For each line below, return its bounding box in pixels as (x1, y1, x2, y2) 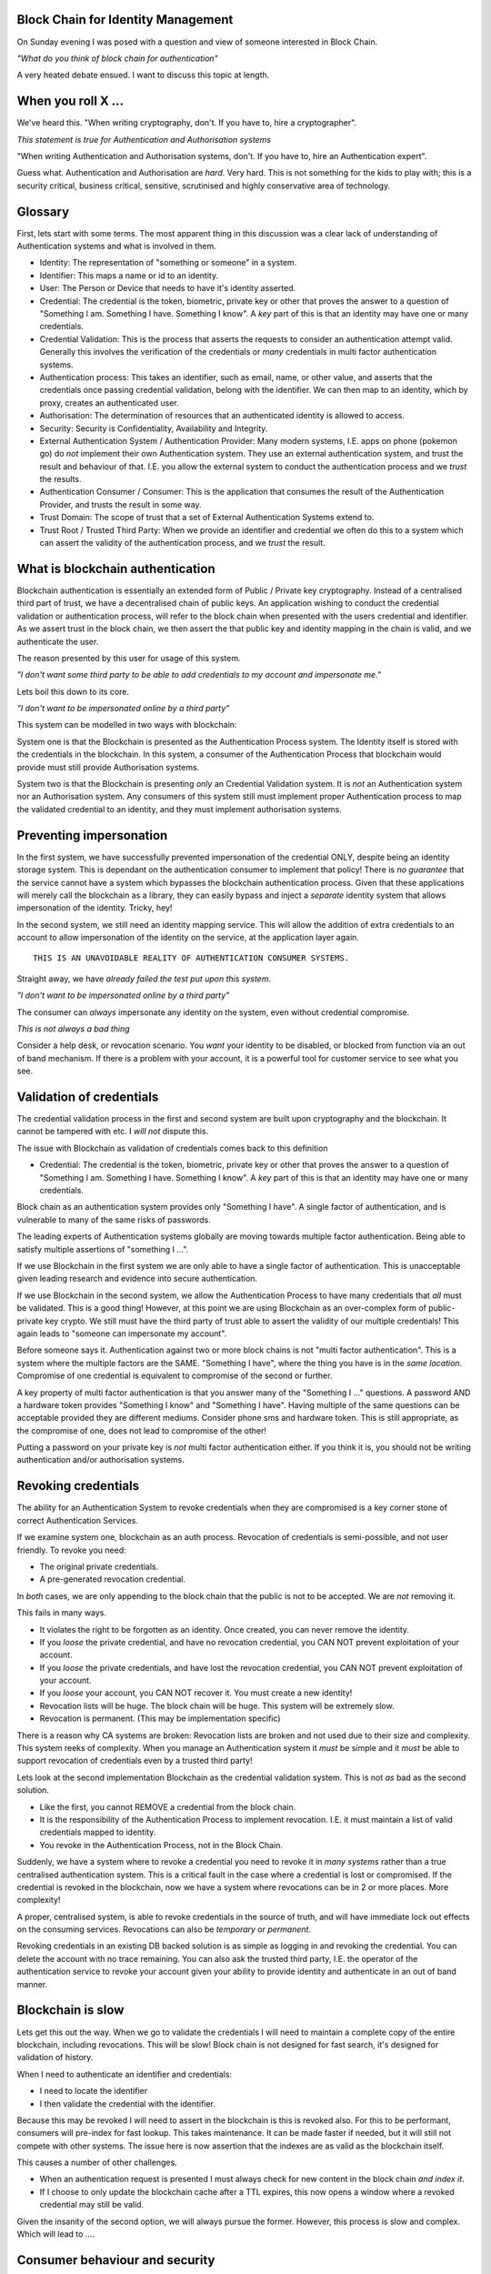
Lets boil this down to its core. (16, 686, 130, 697)
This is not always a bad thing (16, 1023, 131, 1034)
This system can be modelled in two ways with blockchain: (16, 719, 237, 730)
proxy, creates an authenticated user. (39, 397, 179, 408)
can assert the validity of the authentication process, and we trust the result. (39, 538, 326, 548)
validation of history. (16, 2052, 94, 2063)
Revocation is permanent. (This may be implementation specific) (39, 1713, 281, 1724)
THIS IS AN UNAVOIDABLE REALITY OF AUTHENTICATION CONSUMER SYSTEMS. (33, 953, 350, 963)
